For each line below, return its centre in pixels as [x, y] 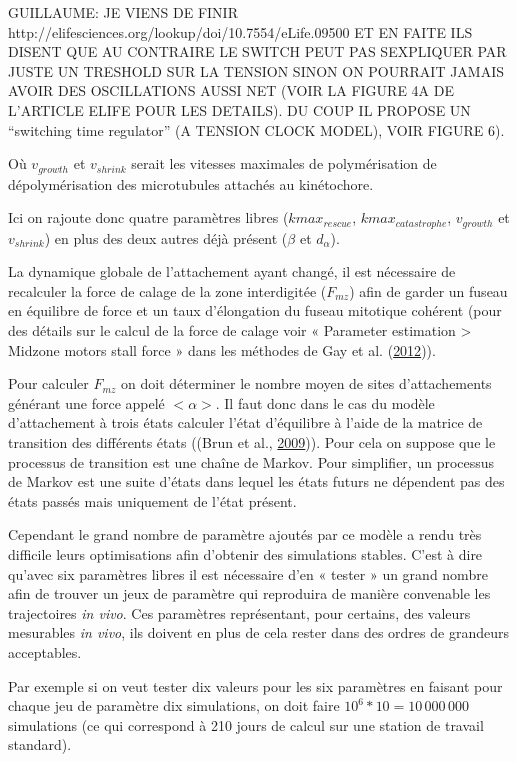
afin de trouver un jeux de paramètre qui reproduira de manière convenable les [249, 593]
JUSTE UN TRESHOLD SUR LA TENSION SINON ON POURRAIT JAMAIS [256, 70]
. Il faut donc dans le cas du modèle [325, 402]
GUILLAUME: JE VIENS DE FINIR [123, 12]
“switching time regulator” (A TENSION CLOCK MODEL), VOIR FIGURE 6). [256, 129]
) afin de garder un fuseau [428, 290]
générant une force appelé [86, 402]
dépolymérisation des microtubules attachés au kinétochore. [191, 183]
